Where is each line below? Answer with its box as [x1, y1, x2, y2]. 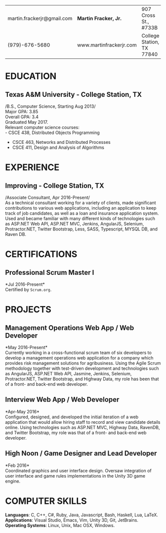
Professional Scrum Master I [5, 268, 94, 276]
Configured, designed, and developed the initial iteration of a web [5, 414, 139, 420]
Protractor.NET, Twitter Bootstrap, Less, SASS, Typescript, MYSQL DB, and [5, 226, 158, 232]
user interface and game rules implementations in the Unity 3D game [5, 473, 146, 479]
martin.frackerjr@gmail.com [7, 15, 73, 22]
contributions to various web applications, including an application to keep [5, 205, 157, 211]
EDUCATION [5, 71, 57, 82]
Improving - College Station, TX [5, 181, 105, 190]
